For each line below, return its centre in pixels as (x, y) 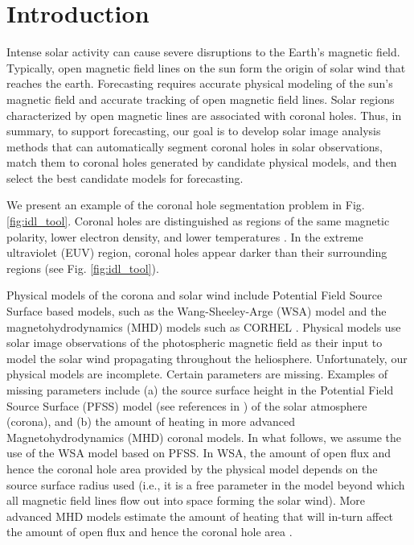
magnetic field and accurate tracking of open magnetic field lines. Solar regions (201, 99)
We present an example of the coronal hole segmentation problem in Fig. (186, 205)
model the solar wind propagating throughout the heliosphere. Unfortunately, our (207, 358)
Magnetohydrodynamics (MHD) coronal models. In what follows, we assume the (204, 437)
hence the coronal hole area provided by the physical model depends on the (192, 468)
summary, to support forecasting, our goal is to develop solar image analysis (194, 131)
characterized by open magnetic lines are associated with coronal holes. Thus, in (204, 115)
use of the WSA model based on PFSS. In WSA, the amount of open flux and (199, 453)
